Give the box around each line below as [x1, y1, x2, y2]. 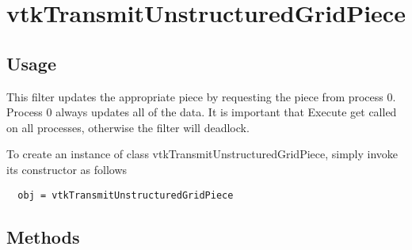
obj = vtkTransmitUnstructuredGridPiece [17, 189, 234, 201]
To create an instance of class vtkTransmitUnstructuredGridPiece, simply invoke [6, 146, 399, 162]
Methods [6, 224, 80, 248]
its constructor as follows [6, 161, 128, 177]
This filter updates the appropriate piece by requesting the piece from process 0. [6, 88, 396, 104]
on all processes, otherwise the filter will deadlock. [6, 119, 250, 135]
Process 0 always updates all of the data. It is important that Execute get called [6, 104, 397, 120]
